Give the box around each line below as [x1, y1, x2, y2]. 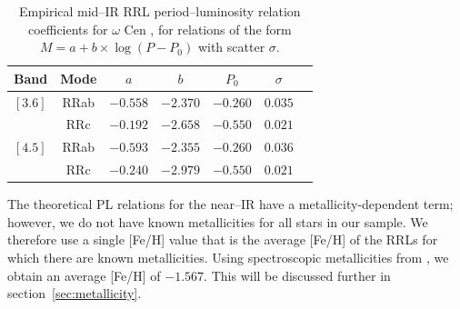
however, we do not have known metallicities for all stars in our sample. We [7, 212, 428, 231]
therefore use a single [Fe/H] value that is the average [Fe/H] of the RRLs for [7, 230, 438, 249]
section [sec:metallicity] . [7, 284, 142, 303]
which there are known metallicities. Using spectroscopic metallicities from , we [7, 248, 449, 267]
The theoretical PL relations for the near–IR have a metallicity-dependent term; [7, 194, 454, 214]
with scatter [197, 37, 265, 56]
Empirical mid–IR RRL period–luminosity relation [19, 2, 301, 20]
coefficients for [27, 19, 108, 38]
